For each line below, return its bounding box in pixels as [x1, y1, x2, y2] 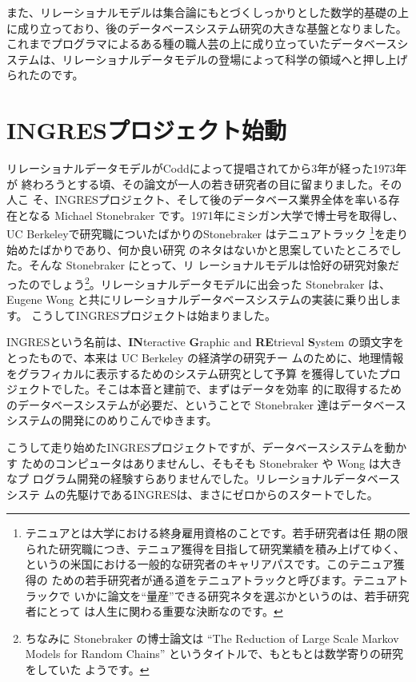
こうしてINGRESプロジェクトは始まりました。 [31, 306, 277, 323]
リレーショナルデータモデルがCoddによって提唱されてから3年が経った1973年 [6, 160, 407, 177]
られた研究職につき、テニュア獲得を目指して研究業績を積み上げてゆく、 [25, 540, 406, 556]
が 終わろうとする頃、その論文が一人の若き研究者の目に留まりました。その [6, 175, 402, 192]
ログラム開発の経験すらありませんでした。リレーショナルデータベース [32, 470, 401, 487]
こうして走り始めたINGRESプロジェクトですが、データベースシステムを [6, 438, 385, 455]
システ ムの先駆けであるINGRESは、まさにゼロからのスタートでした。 [6, 485, 378, 502]
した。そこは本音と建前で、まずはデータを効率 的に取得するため [62, 381, 402, 397]
